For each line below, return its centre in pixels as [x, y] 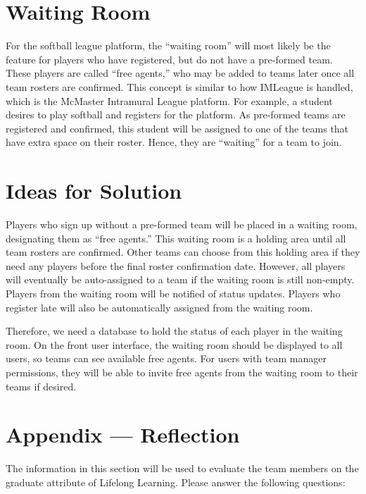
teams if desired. [41, 386]
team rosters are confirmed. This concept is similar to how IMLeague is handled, [179, 86]
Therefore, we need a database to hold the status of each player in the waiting [174, 331]
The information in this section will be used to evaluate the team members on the [182, 468]
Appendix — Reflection [123, 434]
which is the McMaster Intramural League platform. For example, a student [169, 100]
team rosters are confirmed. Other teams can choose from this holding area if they [183, 252]
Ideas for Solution [94, 191]
